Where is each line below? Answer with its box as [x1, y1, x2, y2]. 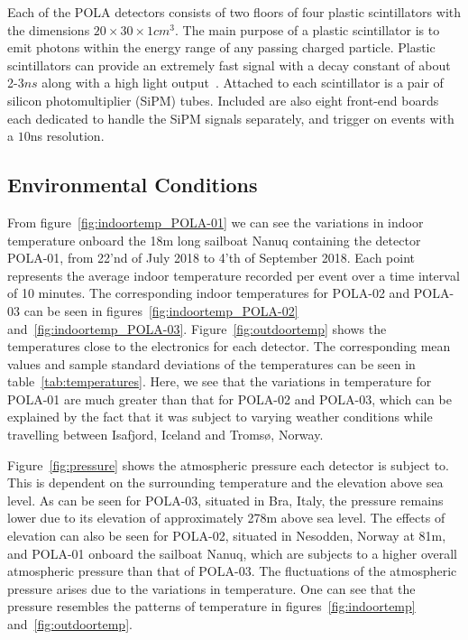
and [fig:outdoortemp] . [7, 615, 133, 634]
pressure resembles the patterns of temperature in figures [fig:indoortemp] [7, 597, 416, 616]
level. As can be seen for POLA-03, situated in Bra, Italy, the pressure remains [7, 490, 444, 509]
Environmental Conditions [7, 171, 258, 199]
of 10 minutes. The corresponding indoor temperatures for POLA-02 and [7, 283, 410, 302]
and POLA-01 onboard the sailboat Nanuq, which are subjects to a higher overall [7, 543, 457, 562]
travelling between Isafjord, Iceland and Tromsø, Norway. [7, 425, 324, 444]
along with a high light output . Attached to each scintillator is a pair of [41, 73, 444, 92]
